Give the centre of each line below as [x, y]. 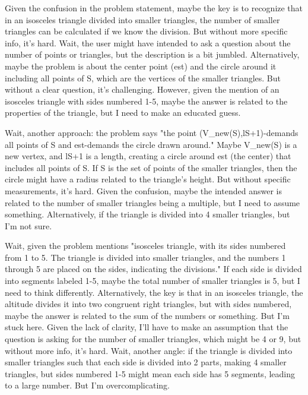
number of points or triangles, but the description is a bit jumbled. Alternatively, [152, 54]
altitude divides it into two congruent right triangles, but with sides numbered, [148, 304]
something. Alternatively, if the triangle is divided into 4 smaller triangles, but [147, 214]
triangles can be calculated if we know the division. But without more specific [146, 31]
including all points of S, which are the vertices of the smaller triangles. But [143, 78]
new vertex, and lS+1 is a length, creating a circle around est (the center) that [148, 156]
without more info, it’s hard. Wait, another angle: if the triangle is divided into [149, 350]
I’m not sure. [28, 225]
